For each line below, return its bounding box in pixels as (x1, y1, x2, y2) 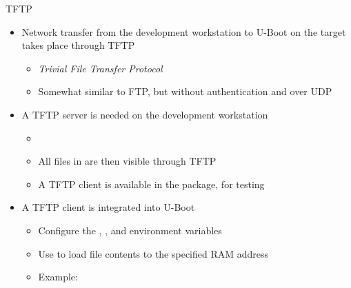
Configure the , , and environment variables (38, 223, 222, 237)
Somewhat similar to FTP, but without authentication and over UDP (38, 84, 332, 99)
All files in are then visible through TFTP (38, 154, 217, 168)
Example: (38, 269, 78, 284)
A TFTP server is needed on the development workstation (21, 107, 268, 121)
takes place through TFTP (21, 38, 135, 52)
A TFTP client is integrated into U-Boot (21, 200, 195, 214)
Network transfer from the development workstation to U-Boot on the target (21, 24, 346, 39)
